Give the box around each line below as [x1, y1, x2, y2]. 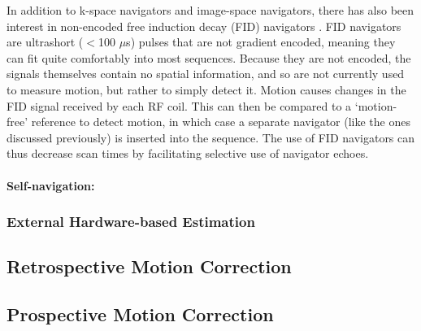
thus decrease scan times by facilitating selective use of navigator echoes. [7, 145, 369, 162]
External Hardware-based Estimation [7, 211, 255, 232]
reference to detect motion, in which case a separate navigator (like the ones [31, 113, 410, 130]
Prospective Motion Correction [7, 302, 274, 327]
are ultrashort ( [7, 33, 84, 50]
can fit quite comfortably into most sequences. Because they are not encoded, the [7, 49, 411, 66]
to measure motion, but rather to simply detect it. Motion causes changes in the [7, 81, 406, 98]
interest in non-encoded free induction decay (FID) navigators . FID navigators [7, 17, 401, 34]
